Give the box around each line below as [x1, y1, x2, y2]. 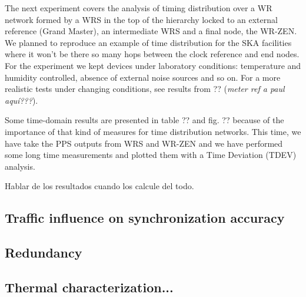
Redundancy [5, 243, 82, 262]
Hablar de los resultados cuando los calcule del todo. [5, 180, 194, 192]
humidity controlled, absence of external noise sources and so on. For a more [5, 71, 281, 83]
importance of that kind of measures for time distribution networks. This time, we [5, 125, 301, 137]
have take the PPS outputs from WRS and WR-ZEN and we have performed [5, 137, 283, 149]
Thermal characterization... [5, 278, 174, 296]
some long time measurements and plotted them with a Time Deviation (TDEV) [5, 148, 297, 161]
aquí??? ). [5, 94, 38, 106]
